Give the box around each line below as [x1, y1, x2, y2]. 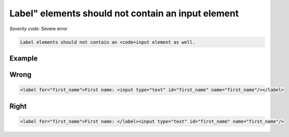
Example [9, 54, 38, 62]
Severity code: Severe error [9, 26, 68, 32]
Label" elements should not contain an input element [9, 8, 239, 19]
